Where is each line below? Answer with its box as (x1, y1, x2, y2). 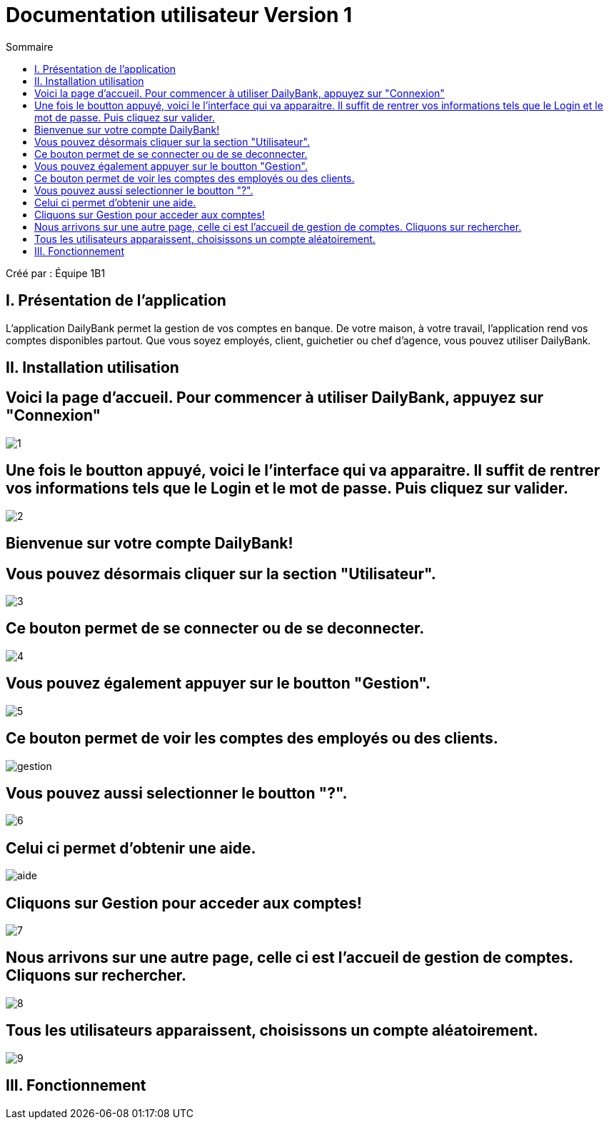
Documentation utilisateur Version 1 (6, 3, 353, 27)
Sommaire (6, 40, 54, 53)
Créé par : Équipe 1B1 (6, 266, 106, 279)
